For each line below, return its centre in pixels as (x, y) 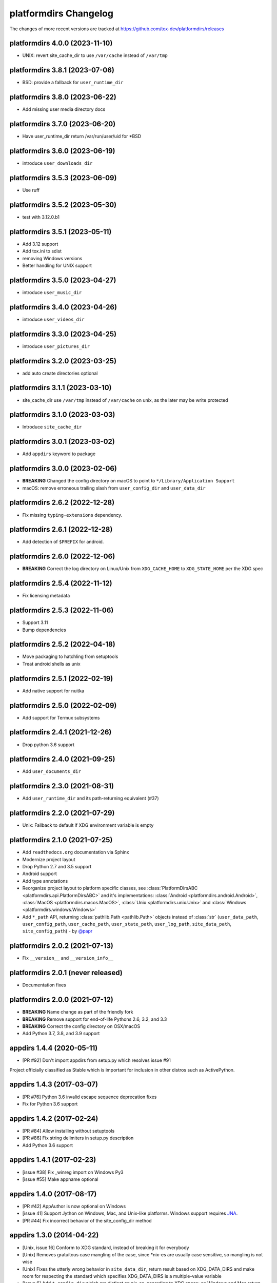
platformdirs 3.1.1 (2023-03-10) (61, 388)
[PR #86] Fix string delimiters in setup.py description (78, 1138)
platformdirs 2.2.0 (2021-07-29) (62, 813)
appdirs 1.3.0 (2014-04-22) (54, 1235)
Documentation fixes (44, 985)
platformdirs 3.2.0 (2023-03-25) (63, 361)
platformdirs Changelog (62, 13)
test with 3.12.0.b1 (41, 217)
